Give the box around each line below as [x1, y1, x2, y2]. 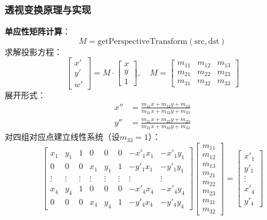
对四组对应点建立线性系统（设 [5, 130, 120, 143]
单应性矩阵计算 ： [5, 25, 70, 37]
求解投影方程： [5, 45, 62, 57]
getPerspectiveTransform [97, 37, 188, 46]
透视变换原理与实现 [5, 2, 92, 16]
